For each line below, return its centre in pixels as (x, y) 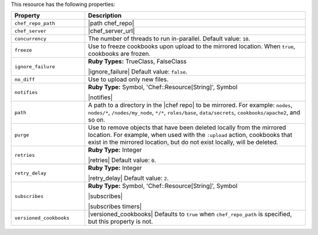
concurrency (30, 38)
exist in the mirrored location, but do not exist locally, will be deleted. (183, 142)
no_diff (25, 79)
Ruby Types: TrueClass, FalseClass (137, 62)
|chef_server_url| (112, 31)
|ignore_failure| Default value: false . (138, 72)
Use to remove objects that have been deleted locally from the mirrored (187, 127)
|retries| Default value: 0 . (122, 160)
